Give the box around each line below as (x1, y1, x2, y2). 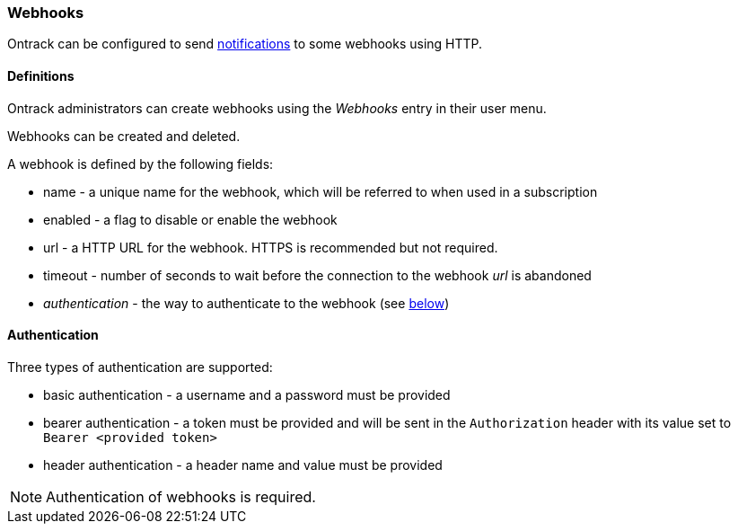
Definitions (7, 67, 75, 84)
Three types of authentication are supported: (7, 358, 273, 375)
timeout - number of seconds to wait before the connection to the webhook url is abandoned (43, 267, 592, 283)
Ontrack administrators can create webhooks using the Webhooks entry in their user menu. (7, 100, 547, 116)
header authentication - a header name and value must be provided (43, 456, 443, 473)
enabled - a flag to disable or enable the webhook (43, 211, 338, 227)
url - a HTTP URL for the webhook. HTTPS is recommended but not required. (43, 239, 498, 255)
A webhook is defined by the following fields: (7, 155, 274, 172)
